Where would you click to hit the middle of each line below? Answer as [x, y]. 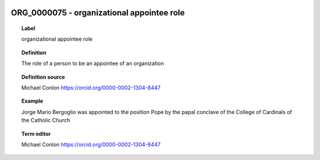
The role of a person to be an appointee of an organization [93, 63]
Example [33, 101]
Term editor [36, 133]
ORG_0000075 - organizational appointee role [98, 13]
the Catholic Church [46, 120]
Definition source [43, 77]
